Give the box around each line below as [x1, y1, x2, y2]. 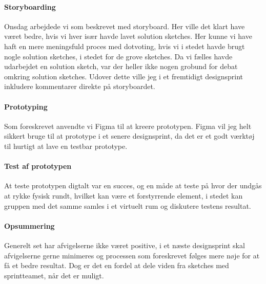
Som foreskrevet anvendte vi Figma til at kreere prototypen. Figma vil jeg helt [4, 120, 252, 131]
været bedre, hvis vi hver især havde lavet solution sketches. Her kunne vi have [4, 31, 252, 41]
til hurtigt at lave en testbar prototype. [4, 140, 128, 151]
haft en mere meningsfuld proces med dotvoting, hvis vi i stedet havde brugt [4, 40, 245, 51]
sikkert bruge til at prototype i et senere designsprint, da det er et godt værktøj [4, 130, 255, 141]
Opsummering [4, 220, 55, 231]
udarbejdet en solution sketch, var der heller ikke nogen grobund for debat [4, 61, 238, 72]
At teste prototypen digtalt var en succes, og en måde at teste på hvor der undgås [4, 180, 262, 191]
